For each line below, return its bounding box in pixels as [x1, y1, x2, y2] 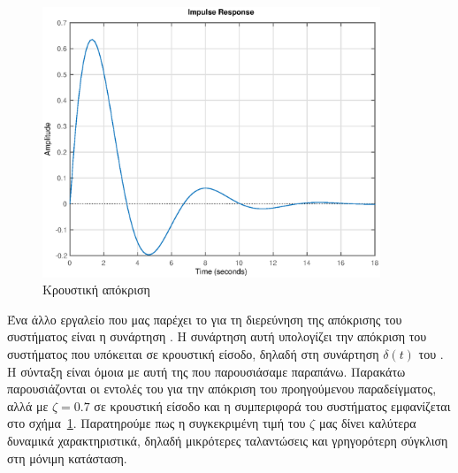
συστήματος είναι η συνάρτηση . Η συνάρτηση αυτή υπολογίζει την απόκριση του [7, 327, 427, 346]
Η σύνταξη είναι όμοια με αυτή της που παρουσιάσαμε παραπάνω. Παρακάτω [7, 362, 406, 380]
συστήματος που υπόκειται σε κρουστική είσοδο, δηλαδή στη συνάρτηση [7, 344, 379, 362]
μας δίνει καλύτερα [318, 414, 416, 432]
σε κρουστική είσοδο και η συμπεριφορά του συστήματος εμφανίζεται [94, 396, 451, 415]
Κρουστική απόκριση [42, 280, 150, 299]
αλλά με [7, 396, 49, 415]
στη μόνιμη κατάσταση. [7, 448, 127, 467]
